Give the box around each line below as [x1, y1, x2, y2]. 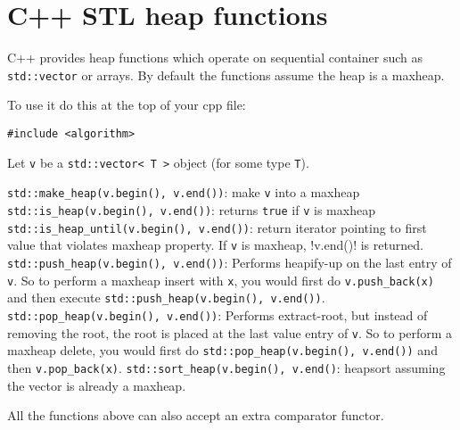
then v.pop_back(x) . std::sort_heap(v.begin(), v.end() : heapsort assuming [7, 358, 446, 376]
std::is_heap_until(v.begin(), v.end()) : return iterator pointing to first [7, 218, 427, 236]
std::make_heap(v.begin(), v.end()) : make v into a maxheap [7, 183, 360, 202]
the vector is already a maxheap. [7, 376, 186, 394]
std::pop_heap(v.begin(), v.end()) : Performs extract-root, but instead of [7, 305, 428, 324]
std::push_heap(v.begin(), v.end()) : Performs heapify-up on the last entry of [7, 252, 452, 271]
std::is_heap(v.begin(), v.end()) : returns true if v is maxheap [7, 200, 375, 219]
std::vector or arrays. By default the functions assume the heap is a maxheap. [7, 65, 445, 84]
